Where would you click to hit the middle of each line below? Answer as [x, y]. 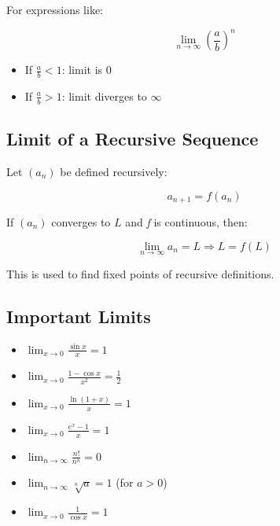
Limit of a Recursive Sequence [133, 139]
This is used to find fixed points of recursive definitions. [140, 273]
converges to [81, 222]
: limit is [82, 70]
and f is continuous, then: [186, 222]
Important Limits [79, 316]
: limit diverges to [104, 96]
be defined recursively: [114, 171]
